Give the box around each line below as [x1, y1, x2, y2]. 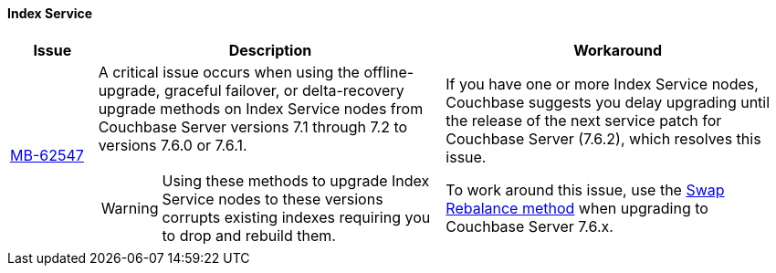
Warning [100, 198, 159, 217]
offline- [363, 62, 414, 81]
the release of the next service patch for [446, 110, 722, 130]
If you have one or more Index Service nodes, [446, 74, 759, 93]
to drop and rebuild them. [162, 226, 336, 245]
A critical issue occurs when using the [98, 62, 360, 81]
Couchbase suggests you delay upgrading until [446, 92, 771, 111]
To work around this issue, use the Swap [446, 180, 725, 199]
